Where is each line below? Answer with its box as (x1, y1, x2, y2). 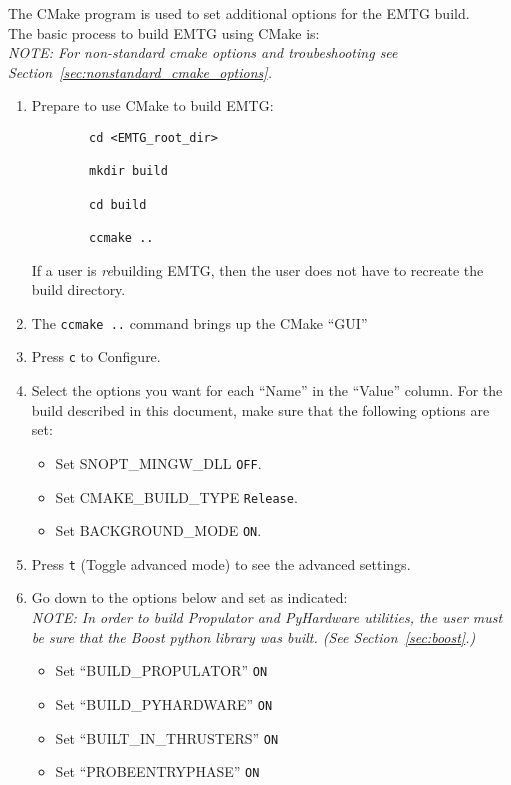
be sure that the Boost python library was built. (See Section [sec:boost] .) (31, 626, 476, 647)
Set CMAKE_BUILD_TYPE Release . (55, 486, 298, 507)
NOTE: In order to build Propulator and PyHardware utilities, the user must (31, 607, 503, 628)
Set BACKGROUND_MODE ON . (55, 520, 262, 541)
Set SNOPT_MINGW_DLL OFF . (55, 452, 262, 473)
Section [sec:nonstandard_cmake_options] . (8, 61, 272, 82)
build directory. (31, 279, 126, 300)
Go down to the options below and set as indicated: (31, 587, 348, 608)
